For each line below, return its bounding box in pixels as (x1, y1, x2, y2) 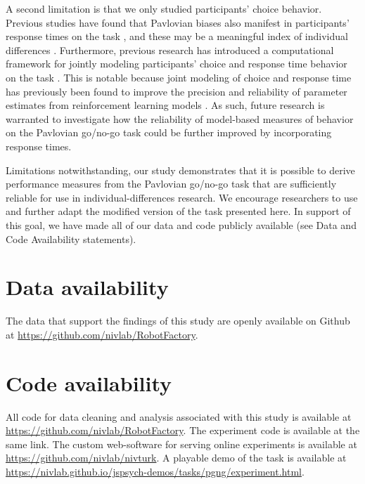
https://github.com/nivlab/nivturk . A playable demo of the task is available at (6, 450, 347, 465)
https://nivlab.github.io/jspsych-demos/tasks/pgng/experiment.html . (6, 464, 305, 478)
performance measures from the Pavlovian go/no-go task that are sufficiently (6, 176, 337, 191)
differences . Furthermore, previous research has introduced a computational (6, 42, 334, 57)
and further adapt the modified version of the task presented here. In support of (6, 204, 351, 218)
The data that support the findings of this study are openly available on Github (6, 313, 350, 328)
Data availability (6, 273, 169, 301)
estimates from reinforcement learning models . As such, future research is (6, 98, 325, 112)
